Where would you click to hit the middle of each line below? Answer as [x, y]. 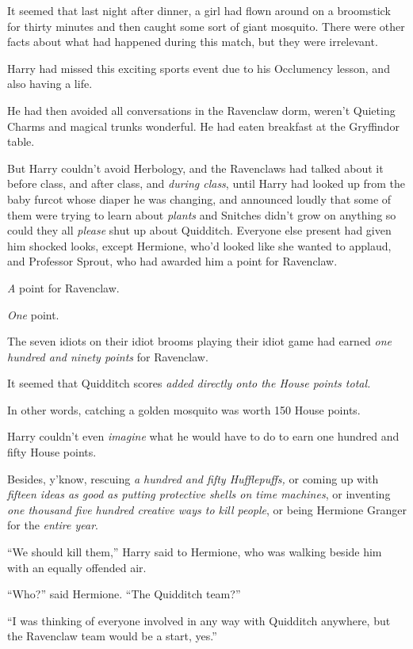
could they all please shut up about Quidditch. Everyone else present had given [199, 230]
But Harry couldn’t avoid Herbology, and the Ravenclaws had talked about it [195, 168]
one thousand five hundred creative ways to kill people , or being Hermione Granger [207, 509]
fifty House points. [52, 452]
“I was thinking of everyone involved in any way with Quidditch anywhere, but [199, 620]
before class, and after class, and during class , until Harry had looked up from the [206, 183]
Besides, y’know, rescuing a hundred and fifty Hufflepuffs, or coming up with [193, 478]
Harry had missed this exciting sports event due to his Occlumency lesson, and [199, 68]
